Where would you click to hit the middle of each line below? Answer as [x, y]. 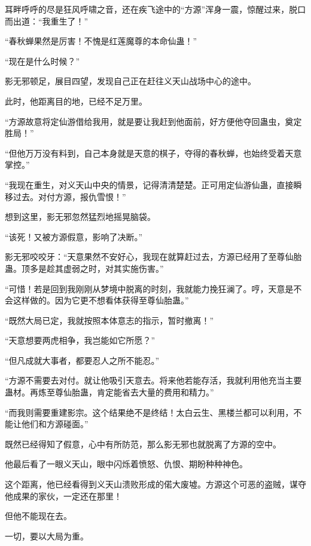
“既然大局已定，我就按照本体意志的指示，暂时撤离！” [109, 320]
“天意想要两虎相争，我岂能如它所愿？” [80, 340]
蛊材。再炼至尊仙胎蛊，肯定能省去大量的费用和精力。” [109, 392]
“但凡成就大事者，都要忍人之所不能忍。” [82, 360]
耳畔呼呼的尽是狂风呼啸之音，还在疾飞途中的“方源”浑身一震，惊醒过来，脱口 [155, 9]
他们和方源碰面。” [55, 424]
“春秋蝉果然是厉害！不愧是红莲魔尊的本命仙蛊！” [101, 41]
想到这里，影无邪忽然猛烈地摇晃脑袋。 [80, 217]
